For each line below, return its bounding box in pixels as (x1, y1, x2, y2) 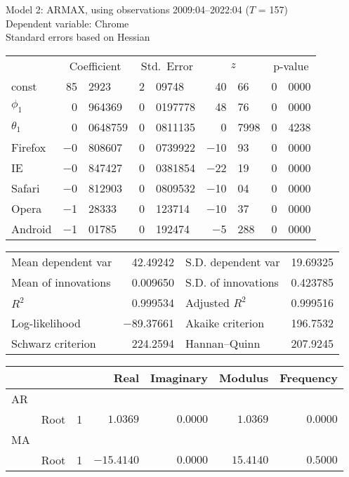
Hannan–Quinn (185, 334, 261, 351)
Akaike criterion (185, 314, 265, 331)
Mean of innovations (11, 273, 111, 290)
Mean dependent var (11, 253, 112, 270)
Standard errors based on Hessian (6, 30, 150, 44)
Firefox (11, 138, 46, 155)
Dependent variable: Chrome (6, 15, 129, 30)
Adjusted (185, 294, 230, 311)
